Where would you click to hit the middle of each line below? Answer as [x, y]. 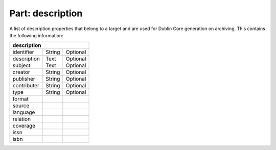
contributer [26, 86]
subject [21, 65]
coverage [24, 126]
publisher [24, 79]
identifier [23, 52]
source [21, 106]
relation [21, 119]
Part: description [46, 13]
